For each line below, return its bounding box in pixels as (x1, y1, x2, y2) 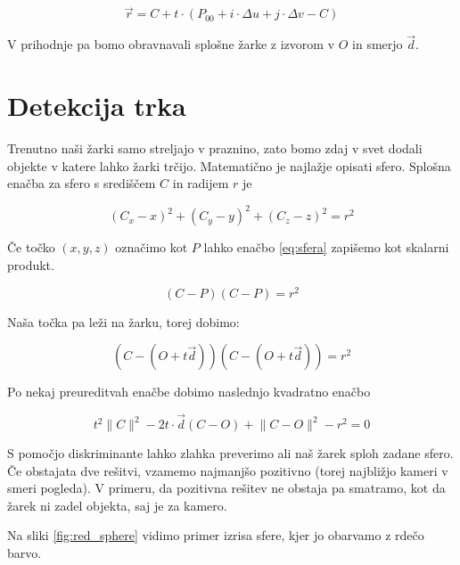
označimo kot (115, 238, 188, 257)
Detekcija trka (7, 87, 186, 124)
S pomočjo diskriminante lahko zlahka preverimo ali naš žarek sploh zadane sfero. (7, 444, 454, 463)
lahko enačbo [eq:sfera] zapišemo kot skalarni (203, 238, 449, 257)
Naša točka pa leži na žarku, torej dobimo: (7, 312, 240, 331)
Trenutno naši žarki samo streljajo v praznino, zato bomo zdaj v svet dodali (7, 139, 423, 158)
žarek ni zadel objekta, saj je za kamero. (7, 495, 227, 514)
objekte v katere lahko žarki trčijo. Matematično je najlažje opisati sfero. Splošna (7, 156, 451, 175)
